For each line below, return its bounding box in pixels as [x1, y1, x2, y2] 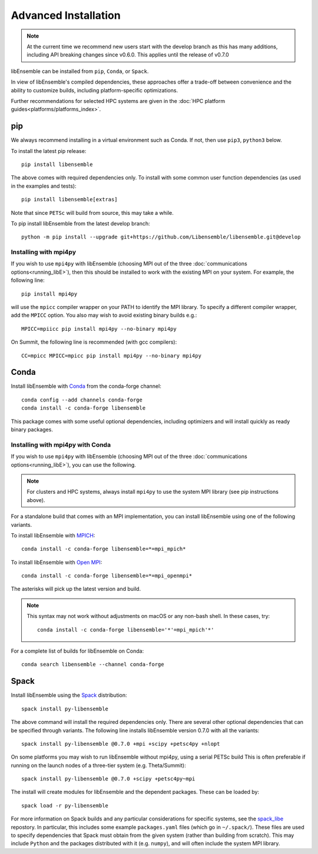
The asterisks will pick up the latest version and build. [11, 586, 141, 593]
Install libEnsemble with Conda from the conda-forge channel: [11, 383, 161, 390]
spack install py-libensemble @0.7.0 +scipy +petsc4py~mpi [21, 776, 196, 782]
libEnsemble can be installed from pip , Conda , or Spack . [11, 68, 149, 75]
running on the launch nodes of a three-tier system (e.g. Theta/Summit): [11, 762, 186, 769]
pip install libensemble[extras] [21, 196, 118, 203]
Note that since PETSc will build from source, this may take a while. [11, 209, 174, 216]
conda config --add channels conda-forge [21, 396, 143, 403]
